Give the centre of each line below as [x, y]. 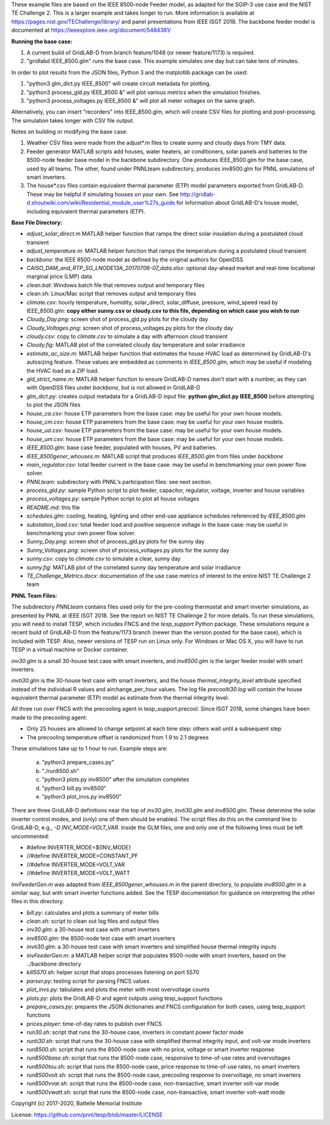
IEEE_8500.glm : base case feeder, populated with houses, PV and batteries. [122, 448]
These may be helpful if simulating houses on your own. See [103, 194]
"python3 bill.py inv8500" [74, 788]
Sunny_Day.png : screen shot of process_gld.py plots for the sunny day [116, 541]
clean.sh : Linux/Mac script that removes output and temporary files [112, 294]
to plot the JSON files [53, 405]
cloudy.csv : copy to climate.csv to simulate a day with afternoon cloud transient [127, 337]
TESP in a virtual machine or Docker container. [70, 650]
